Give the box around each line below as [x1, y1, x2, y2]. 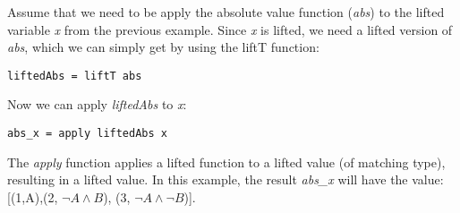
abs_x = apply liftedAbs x [7, 127, 167, 141]
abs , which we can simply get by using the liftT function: [7, 38, 319, 56]
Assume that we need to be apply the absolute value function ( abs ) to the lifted [7, 3, 445, 21]
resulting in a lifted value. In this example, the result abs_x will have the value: [7, 170, 444, 189]
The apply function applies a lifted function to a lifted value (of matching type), [7, 152, 446, 171]
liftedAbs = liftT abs [7, 69, 142, 82]
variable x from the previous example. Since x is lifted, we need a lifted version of [7, 20, 453, 38]
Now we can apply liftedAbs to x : [7, 95, 187, 114]
